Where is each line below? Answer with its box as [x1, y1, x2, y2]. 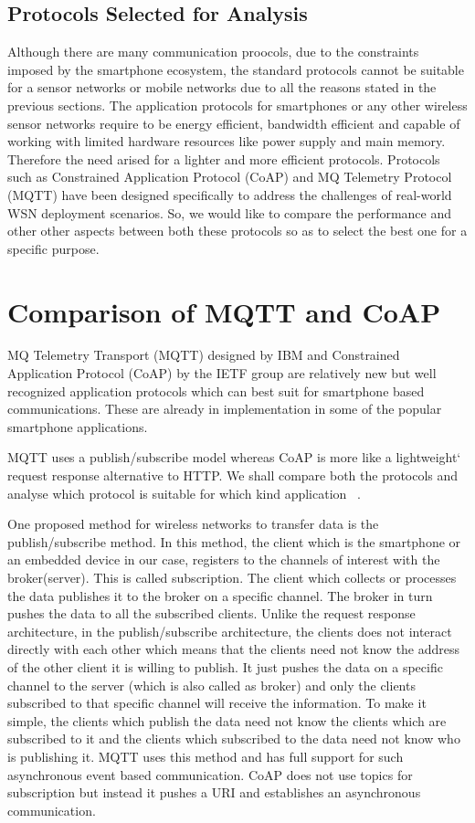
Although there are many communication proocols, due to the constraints [7, 42, 419, 61]
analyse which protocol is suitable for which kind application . [7, 483, 361, 502]
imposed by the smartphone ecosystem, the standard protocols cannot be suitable [7, 59, 464, 79]
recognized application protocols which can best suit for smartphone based [7, 381, 425, 400]
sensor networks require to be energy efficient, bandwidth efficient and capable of [7, 113, 460, 132]
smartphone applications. [7, 417, 148, 436]
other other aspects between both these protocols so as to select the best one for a [7, 221, 468, 240]
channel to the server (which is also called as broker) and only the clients [7, 675, 416, 694]
